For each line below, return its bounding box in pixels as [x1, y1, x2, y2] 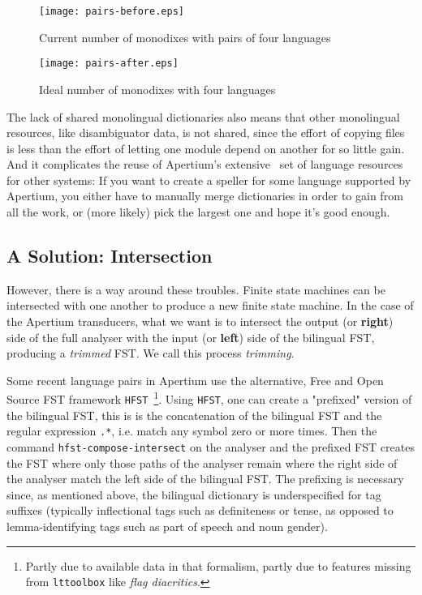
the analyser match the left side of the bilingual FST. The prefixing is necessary [6, 470, 404, 487]
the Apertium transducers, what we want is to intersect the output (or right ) [6, 313, 394, 330]
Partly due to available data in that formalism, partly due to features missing [25, 557, 411, 574]
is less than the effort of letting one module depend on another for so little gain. [6, 139, 405, 156]
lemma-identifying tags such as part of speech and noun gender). [6, 518, 328, 535]
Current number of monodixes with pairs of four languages [39, 28, 331, 45]
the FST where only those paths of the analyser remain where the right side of [6, 454, 398, 471]
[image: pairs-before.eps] [39, 6, 184, 17]
